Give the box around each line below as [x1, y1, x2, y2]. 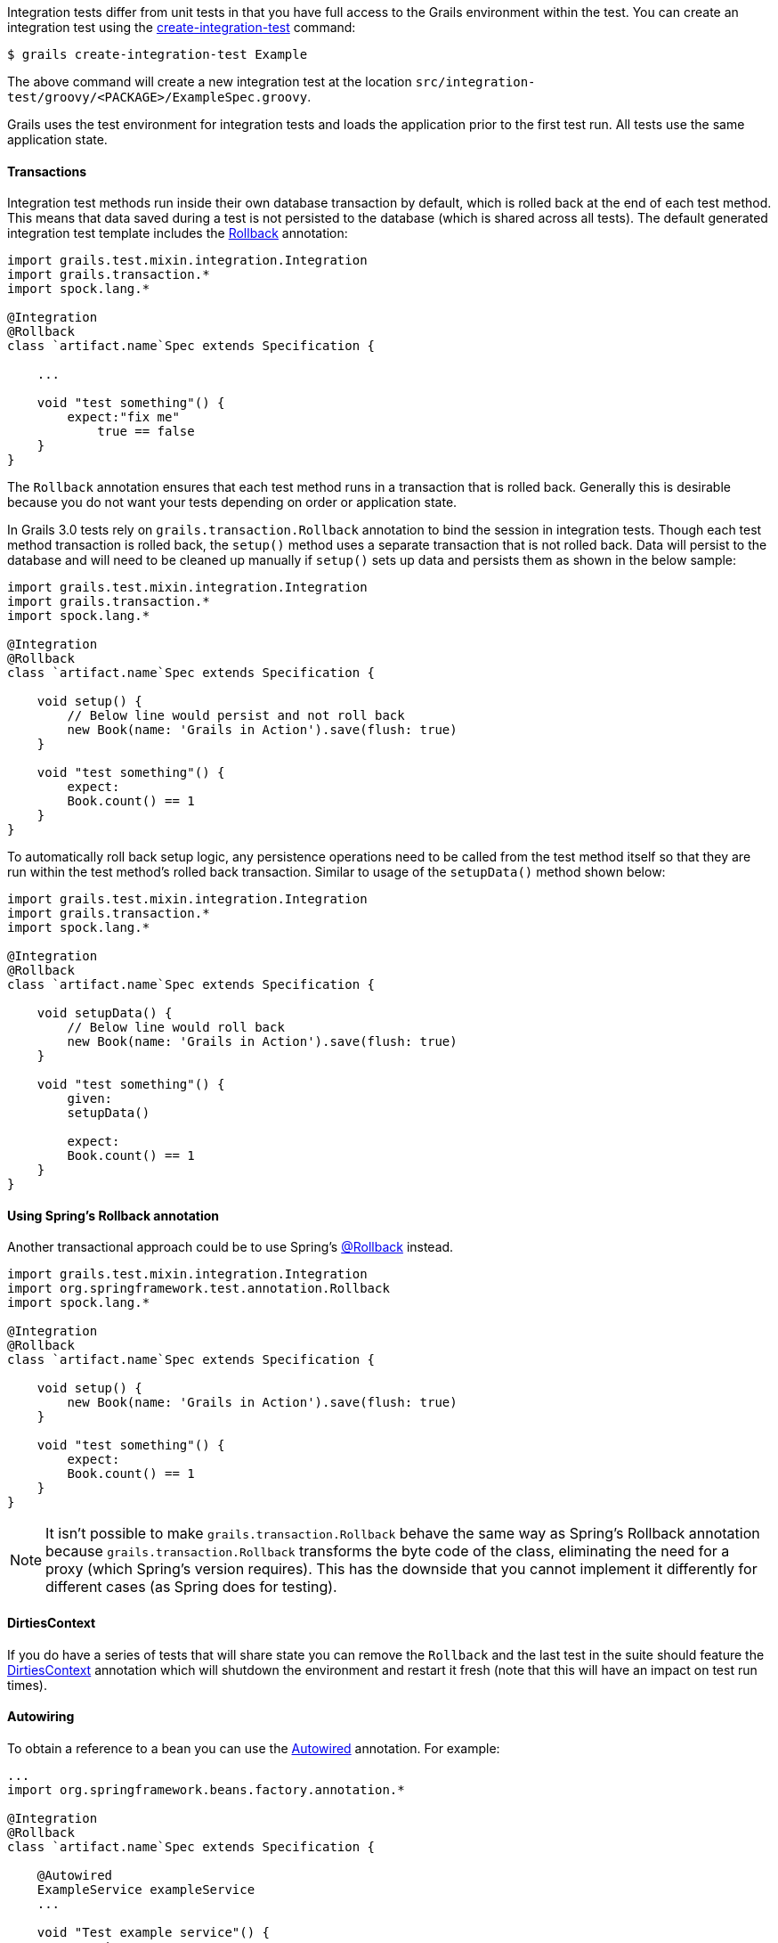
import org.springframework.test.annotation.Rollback [7, 1281, 390, 1296]
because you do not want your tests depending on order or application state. [7, 494, 458, 510]
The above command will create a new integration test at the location [7, 74, 412, 89]
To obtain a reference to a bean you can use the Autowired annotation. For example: [7, 1740, 500, 1756]
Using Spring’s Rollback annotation [7, 1207, 220, 1223]
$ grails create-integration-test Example [7, 47, 308, 61]
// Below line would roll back [67, 1020, 285, 1035]
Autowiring [7, 1709, 75, 1725]
